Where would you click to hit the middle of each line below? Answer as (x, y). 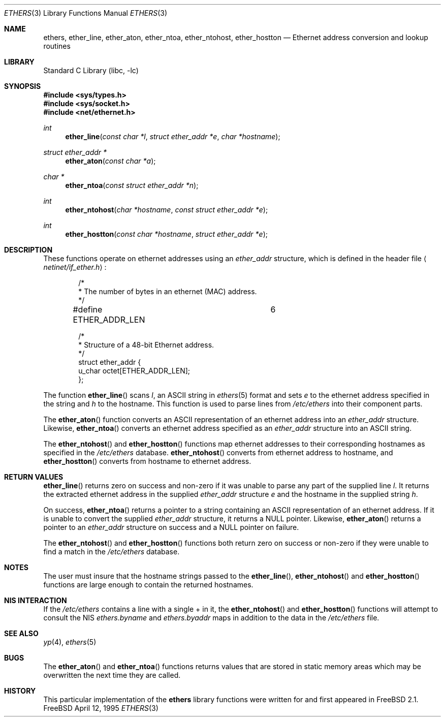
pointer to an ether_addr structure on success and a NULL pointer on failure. (171, 527)
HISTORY (20, 691)
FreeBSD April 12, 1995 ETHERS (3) (101, 708)
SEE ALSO (21, 633)
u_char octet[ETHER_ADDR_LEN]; (134, 371)
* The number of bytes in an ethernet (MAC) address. (168, 291)
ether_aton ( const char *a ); (110, 161)
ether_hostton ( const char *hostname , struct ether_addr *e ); (166, 234)
